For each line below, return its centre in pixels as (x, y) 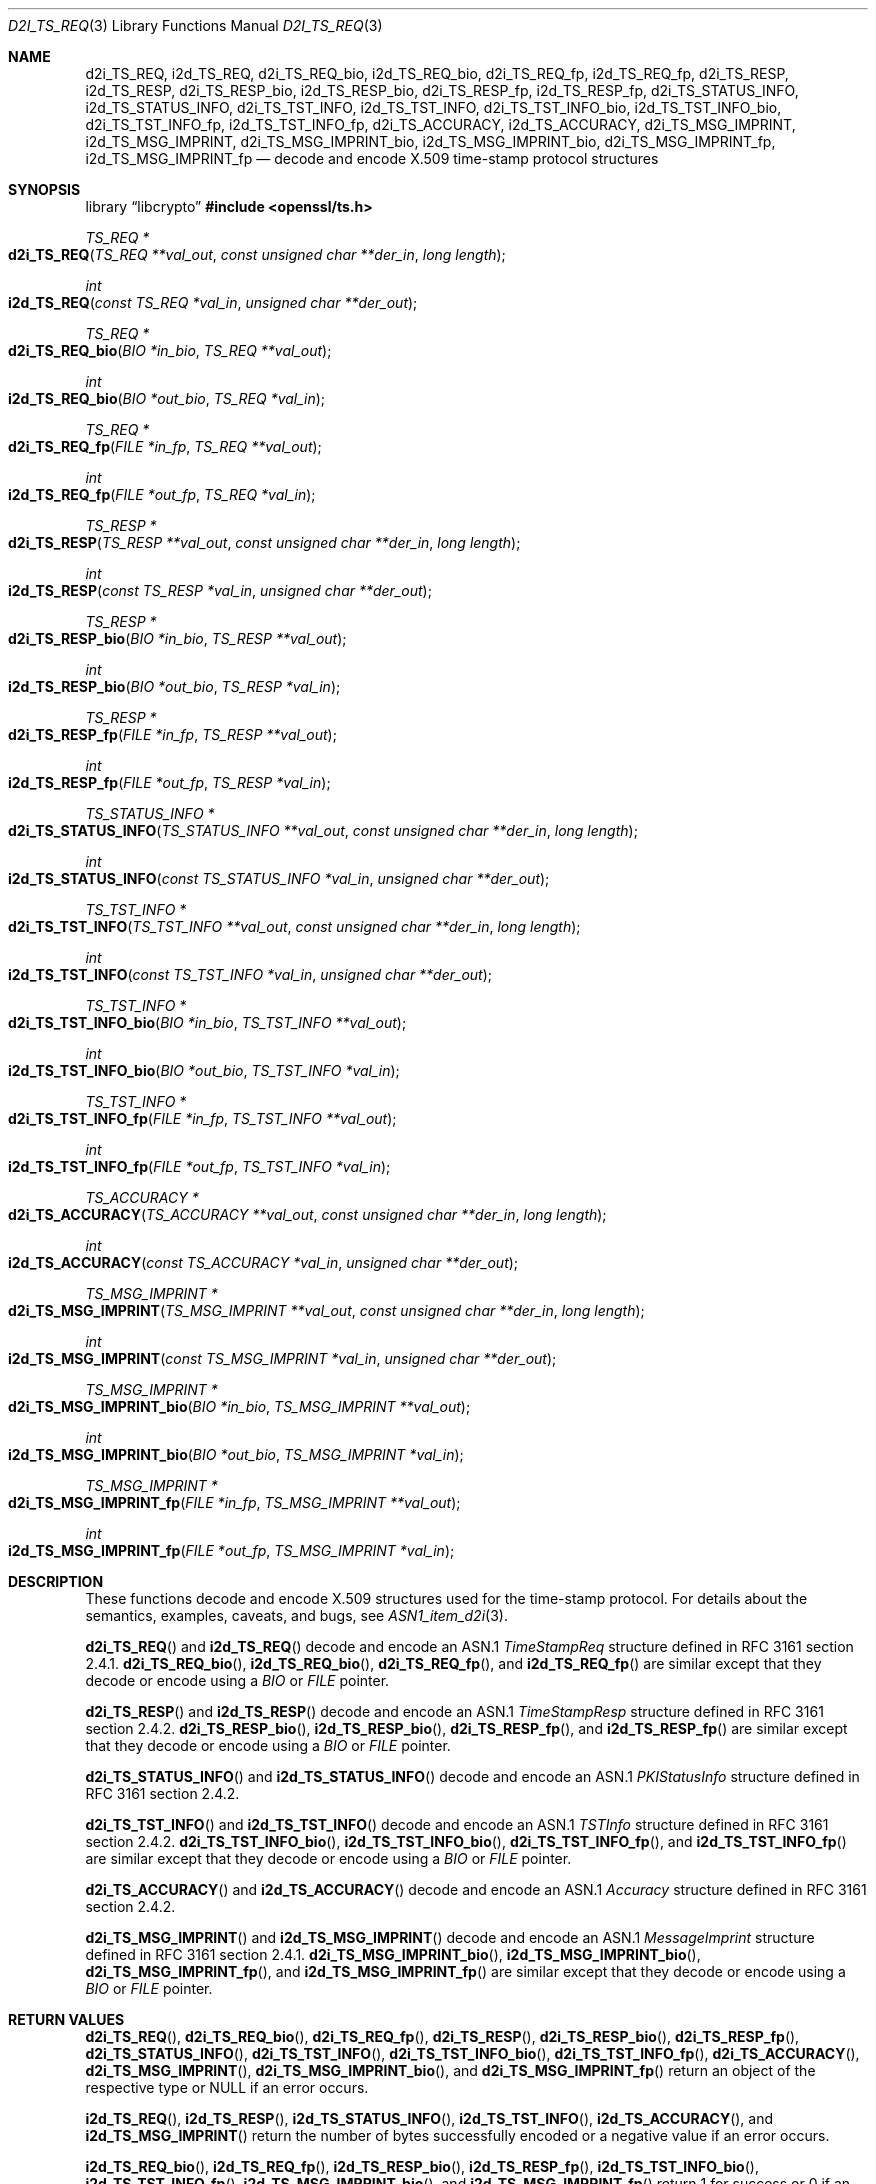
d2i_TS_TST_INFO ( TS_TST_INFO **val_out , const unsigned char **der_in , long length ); (294, 926)
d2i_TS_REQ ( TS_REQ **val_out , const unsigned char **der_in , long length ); (257, 254)
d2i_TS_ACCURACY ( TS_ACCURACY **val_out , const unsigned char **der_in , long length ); (307, 1214)
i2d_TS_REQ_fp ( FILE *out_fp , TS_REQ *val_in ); (162, 494)
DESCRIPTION (56, 1581)
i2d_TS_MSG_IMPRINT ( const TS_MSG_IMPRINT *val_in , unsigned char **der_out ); (282, 1358)
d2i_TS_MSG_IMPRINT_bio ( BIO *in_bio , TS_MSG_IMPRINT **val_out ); (239, 1406)
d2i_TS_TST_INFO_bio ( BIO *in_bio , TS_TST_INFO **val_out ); (207, 1022)
